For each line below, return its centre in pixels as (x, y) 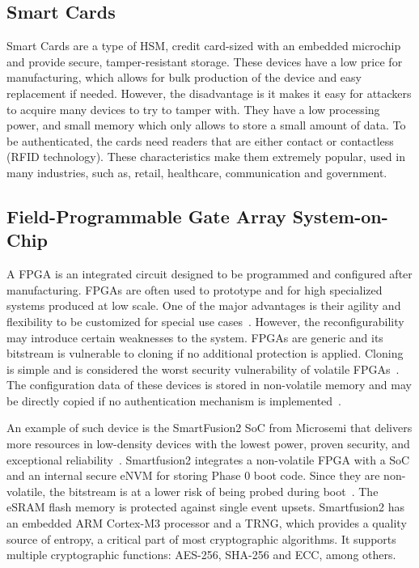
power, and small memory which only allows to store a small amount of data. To (206, 125)
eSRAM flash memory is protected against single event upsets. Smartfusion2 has (206, 507)
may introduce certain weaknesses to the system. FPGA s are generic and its (195, 337)
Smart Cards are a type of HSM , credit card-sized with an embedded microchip (204, 46)
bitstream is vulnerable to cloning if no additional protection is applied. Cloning (205, 353)
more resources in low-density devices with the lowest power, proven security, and (208, 444)
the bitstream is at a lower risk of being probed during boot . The (214, 491)
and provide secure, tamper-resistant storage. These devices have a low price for (205, 61)
